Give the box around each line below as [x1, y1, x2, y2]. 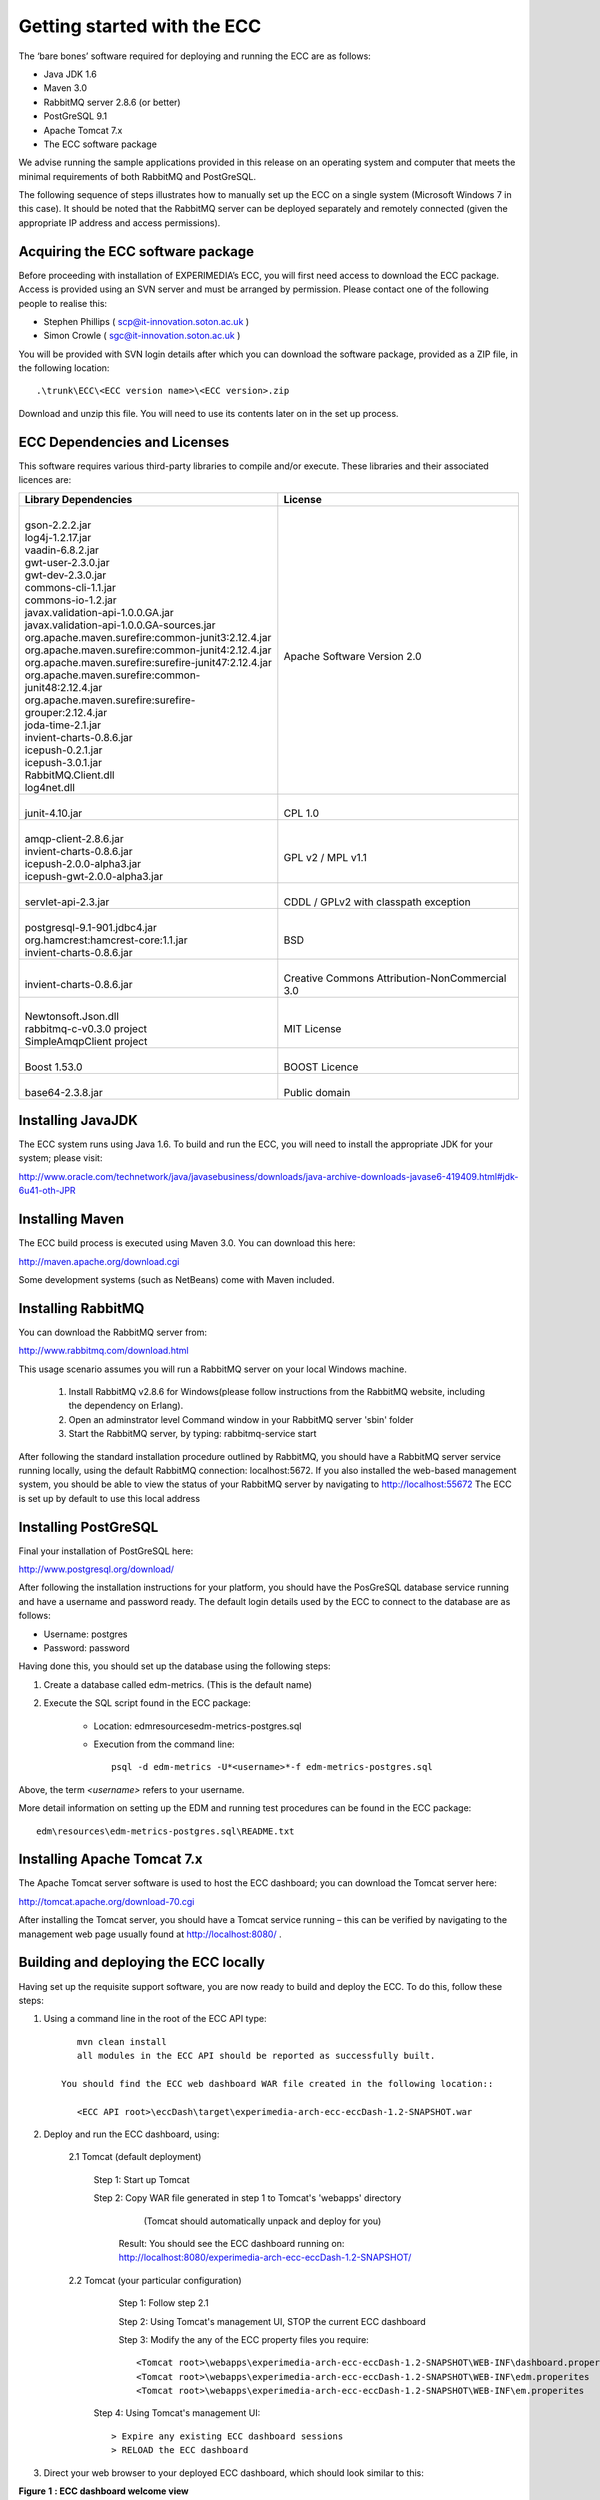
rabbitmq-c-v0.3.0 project [24, 1021, 148, 1035]
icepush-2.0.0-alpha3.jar [24, 856, 142, 870]
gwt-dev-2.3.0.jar [24, 568, 107, 582]
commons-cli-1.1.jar [24, 580, 117, 594]
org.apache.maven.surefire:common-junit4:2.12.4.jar [24, 643, 272, 657]
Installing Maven [18, 1211, 125, 1228]
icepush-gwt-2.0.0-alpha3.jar [24, 869, 164, 883]
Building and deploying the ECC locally [18, 1954, 265, 1971]
